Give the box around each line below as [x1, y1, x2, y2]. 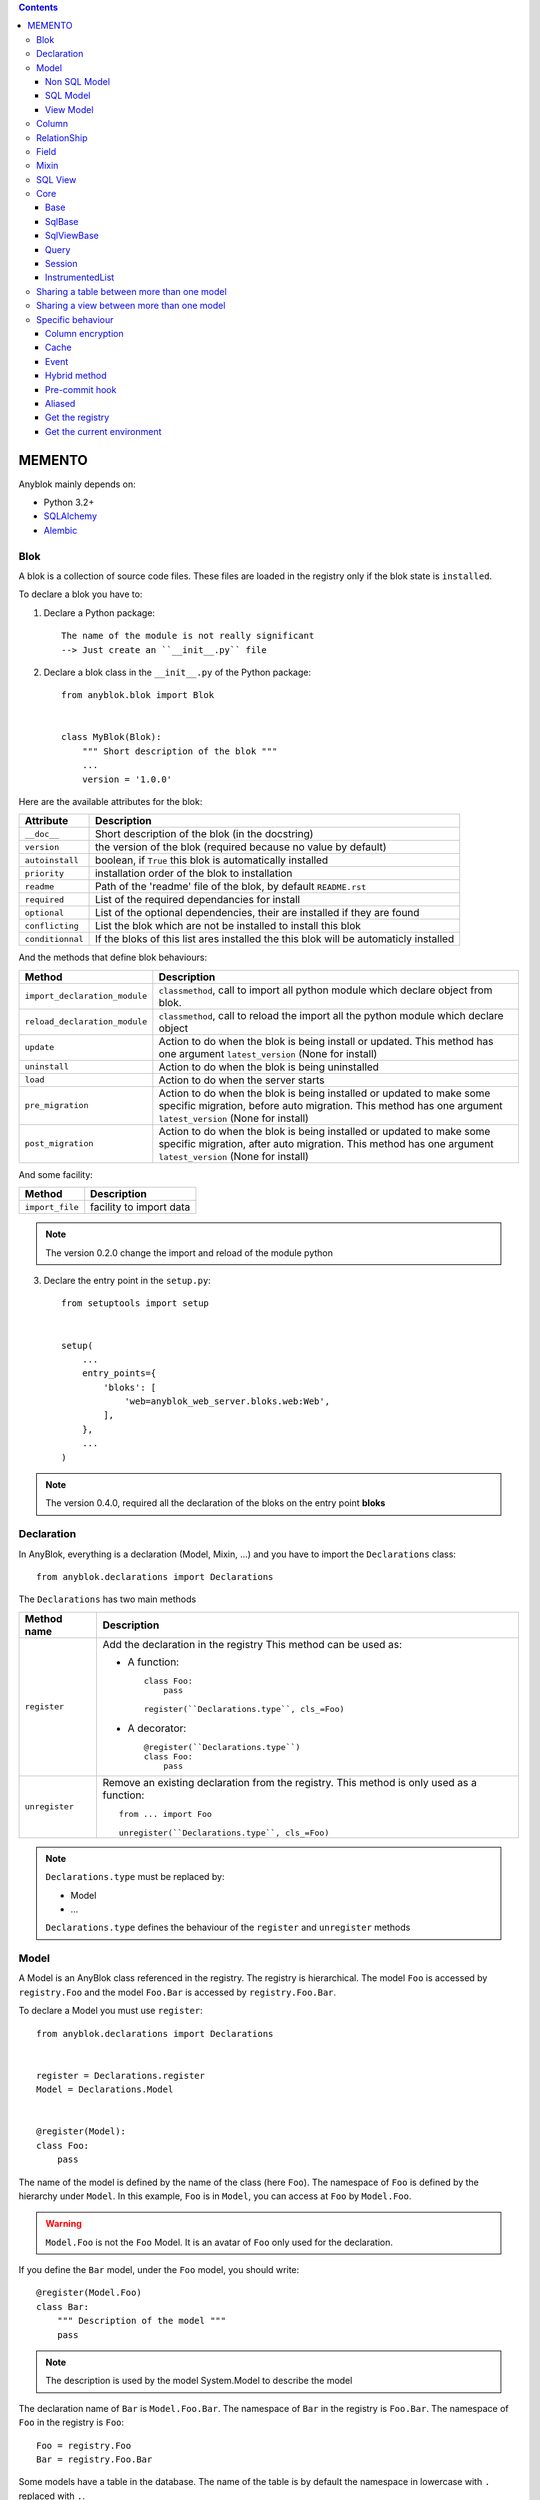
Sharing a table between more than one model [36, 285, 227, 297]
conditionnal [24, 933, 84, 944]
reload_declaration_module [24, 1016, 148, 1027]
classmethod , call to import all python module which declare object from [158, 983, 493, 997]
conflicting [24, 920, 79, 931]
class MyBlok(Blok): [61, 731, 162, 743]
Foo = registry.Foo [36, 2440, 132, 2451]
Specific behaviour [36, 313, 114, 325]
